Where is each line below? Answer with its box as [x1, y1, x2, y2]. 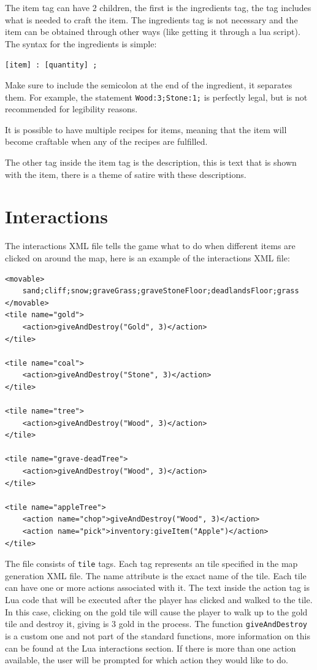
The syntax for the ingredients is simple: [5, 37, 157, 50]
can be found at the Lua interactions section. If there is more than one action [5, 641, 296, 654]
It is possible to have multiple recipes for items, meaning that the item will [5, 123, 287, 136]
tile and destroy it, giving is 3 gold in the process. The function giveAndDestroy [5, 617, 308, 630]
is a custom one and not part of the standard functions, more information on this [5, 629, 310, 642]
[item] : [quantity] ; [5, 61, 97, 70]
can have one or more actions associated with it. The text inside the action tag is [5, 581, 310, 594]
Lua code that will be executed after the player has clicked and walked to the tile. [5, 593, 313, 606]
